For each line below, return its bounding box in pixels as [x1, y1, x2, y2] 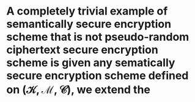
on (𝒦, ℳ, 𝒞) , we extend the [6, 83, 151, 97]
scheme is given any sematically [6, 56, 175, 70]
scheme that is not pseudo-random [6, 30, 189, 44]
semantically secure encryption [6, 17, 172, 31]
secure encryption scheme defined [6, 69, 189, 83]
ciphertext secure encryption [6, 43, 159, 57]
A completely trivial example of [6, 4, 168, 18]
